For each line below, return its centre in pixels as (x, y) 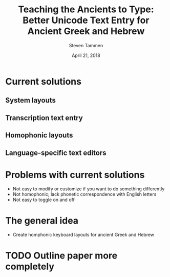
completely (30, 266)
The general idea (42, 220)
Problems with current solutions (75, 175)
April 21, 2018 (86, 55)
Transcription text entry (44, 118)
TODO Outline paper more (61, 255)
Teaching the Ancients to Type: (86, 9)
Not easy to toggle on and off (44, 200)
